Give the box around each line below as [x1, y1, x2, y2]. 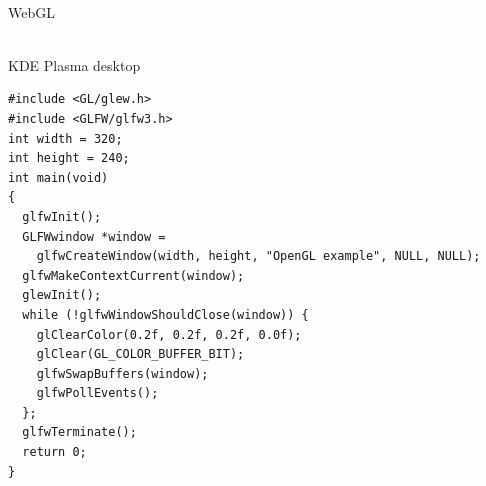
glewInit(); [22, 288, 102, 303]
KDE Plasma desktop [8, 54, 141, 75]
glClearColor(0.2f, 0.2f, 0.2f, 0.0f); [36, 327, 302, 342]
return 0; [22, 445, 87, 460]
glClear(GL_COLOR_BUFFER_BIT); [36, 347, 245, 362]
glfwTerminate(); [22, 425, 137, 440]
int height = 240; [8, 151, 130, 166]
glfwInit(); [22, 209, 102, 224]
